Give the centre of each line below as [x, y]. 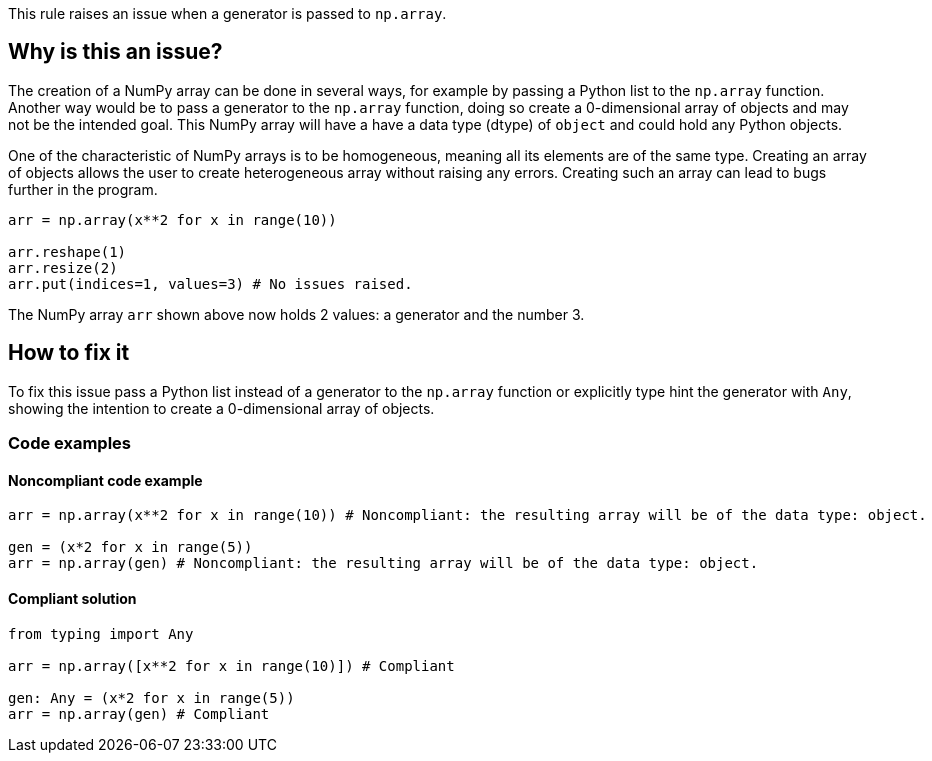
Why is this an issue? [115, 52]
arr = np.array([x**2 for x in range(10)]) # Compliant [231, 665]
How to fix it [69, 353]
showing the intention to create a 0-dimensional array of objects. [221, 408]
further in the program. [83, 189]
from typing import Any [101, 633]
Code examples [70, 443]
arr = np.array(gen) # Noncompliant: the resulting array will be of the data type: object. [383, 563]
